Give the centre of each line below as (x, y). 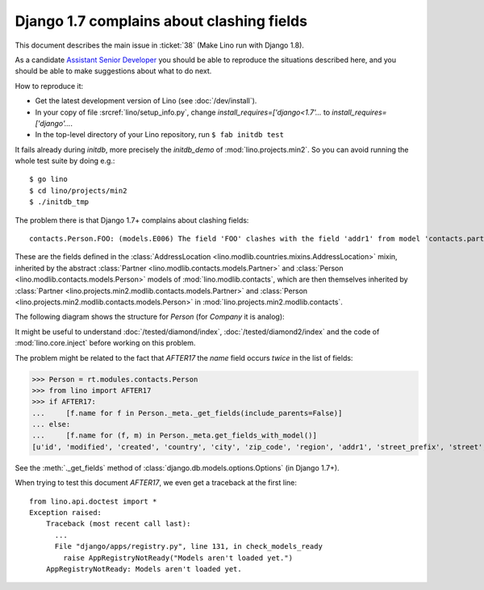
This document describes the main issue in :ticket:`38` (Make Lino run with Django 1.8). (159, 45)
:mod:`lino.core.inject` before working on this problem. (105, 343)
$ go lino (48, 179)
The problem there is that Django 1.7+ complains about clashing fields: (132, 220)
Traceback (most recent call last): (118, 524)
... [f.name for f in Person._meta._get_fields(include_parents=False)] (187, 413)
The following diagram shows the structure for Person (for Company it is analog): (150, 317)
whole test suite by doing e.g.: (65, 161)
